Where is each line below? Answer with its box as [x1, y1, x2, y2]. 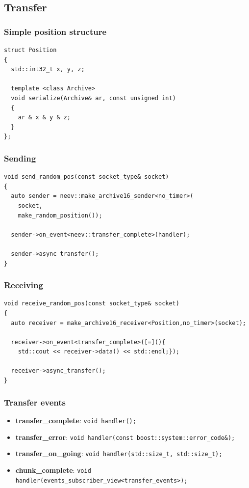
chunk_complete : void [15, 464, 91, 475]
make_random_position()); [18, 212, 102, 219]
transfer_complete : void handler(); [15, 415, 136, 425]
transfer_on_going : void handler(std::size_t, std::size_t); [15, 448, 223, 459]
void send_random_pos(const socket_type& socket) [4, 173, 169, 181]
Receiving [4, 279, 43, 291]
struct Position [4, 47, 57, 54]
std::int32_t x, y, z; [11, 66, 85, 73]
